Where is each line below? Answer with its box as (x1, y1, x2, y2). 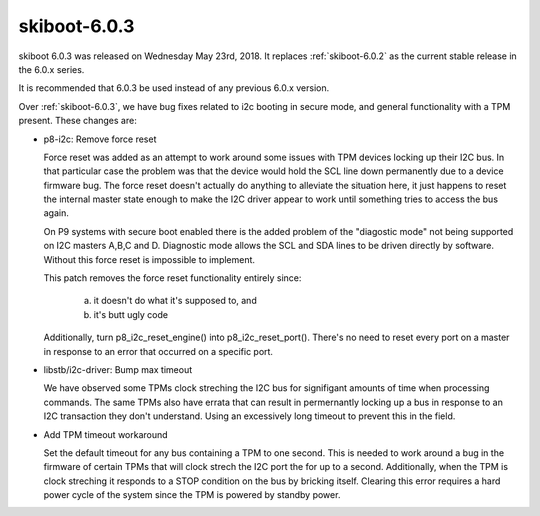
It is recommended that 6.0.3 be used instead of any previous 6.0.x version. (18, 82, 330, 94)
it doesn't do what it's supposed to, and (93, 295, 257, 307)
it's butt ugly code (93, 308, 169, 320)
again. (43, 207, 70, 219)
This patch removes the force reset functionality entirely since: (43, 272, 302, 284)
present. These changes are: (18, 115, 137, 127)
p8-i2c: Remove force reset (43, 133, 157, 145)
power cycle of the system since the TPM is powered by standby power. (43, 489, 341, 501)
